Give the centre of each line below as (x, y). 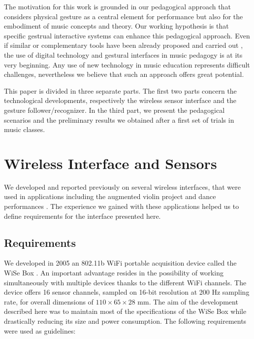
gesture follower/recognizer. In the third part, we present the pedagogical (114, 110)
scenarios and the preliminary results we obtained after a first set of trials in (119, 119)
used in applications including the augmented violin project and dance (110, 196)
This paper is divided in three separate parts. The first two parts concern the (120, 90)
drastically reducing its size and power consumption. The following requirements (125, 321)
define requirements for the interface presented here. (82, 216)
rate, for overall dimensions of (49, 301)
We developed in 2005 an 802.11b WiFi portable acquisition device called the (120, 263)
